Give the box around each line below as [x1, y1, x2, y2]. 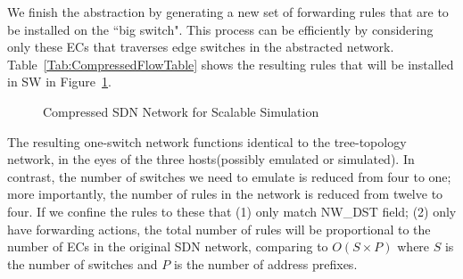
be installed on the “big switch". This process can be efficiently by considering [7, 20, 434, 38]
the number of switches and [7, 254, 158, 273]
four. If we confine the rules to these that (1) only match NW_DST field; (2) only [7, 201, 457, 220]
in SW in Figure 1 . [7, 72, 112, 91]
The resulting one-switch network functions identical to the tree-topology [7, 132, 407, 151]
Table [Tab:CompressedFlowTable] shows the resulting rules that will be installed [7, 54, 454, 73]
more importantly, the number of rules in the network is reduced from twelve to [7, 185, 443, 203]
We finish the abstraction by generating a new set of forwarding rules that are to [7, 3, 449, 21]
